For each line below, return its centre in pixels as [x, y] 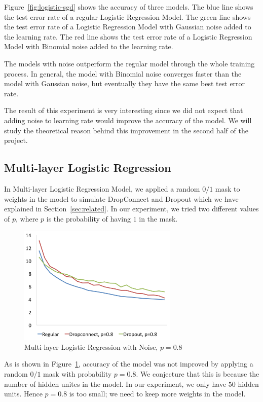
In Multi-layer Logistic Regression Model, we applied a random [102, 188]
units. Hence [23, 394]
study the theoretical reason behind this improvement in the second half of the [126, 130]
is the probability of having [88, 218]
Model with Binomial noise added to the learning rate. [89, 46]
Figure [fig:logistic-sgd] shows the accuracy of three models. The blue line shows [129, 7]
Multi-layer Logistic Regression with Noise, [91, 346]
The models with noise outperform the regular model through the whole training [129, 63]
